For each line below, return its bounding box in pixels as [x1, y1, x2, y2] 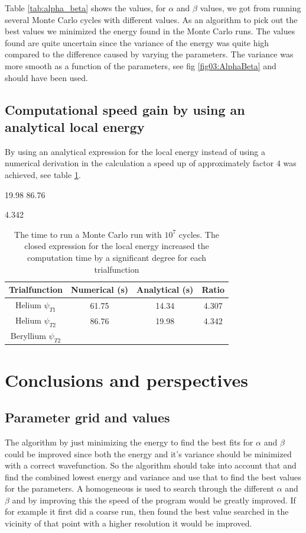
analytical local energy [5, 117, 145, 135]
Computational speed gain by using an [5, 100, 245, 118]
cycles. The [178, 228, 219, 240]
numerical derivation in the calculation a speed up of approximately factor [5, 157, 274, 169]
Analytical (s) [136, 283, 194, 296]
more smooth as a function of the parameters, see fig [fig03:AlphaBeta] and [5, 59, 276, 72]
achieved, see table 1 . [5, 168, 81, 180]
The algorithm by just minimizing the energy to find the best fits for [5, 435, 253, 448]
